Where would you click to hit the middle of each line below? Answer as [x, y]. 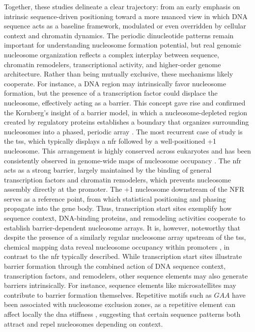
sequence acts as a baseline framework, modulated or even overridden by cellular [125, 26]
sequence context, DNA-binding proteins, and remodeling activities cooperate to [125, 218]
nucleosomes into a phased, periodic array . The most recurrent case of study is [123, 131]
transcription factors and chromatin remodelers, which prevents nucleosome [117, 179]
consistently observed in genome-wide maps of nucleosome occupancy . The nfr [123, 160]
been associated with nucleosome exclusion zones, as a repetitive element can [120, 304]
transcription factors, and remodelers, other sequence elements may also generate [126, 275]
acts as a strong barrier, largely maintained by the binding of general [108, 170]
